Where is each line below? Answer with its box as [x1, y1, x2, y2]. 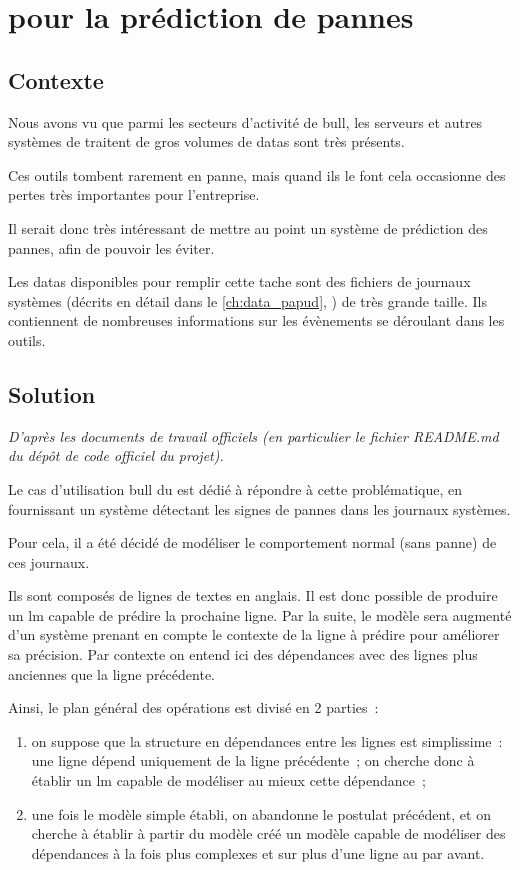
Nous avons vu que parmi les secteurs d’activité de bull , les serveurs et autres [8, 111, 483, 132]
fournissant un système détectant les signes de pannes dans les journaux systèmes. [8, 498, 511, 519]
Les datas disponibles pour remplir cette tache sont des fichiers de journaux [8, 271, 471, 292]
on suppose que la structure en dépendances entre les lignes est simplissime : [31, 730, 503, 751]
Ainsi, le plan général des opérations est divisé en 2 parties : [8, 697, 379, 718]
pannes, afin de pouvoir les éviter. [8, 237, 215, 258]
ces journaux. [8, 551, 90, 572]
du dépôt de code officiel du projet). [8, 445, 224, 466]
